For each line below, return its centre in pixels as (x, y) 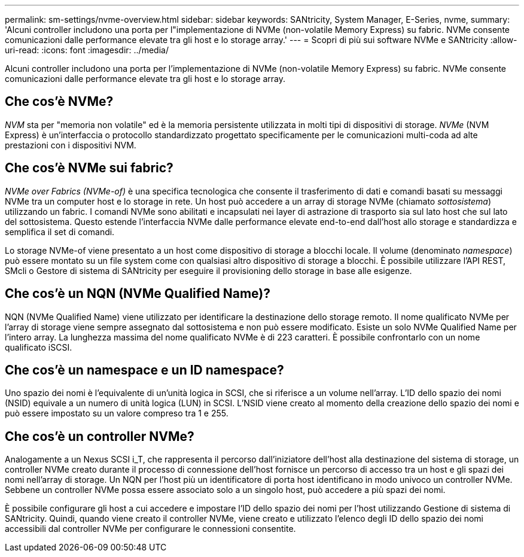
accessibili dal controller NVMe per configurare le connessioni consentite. (150, 529)
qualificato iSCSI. (39, 347)
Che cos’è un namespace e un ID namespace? (144, 370)
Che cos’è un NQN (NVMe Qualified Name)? (138, 294)
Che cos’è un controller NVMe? (100, 436)
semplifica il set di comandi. (60, 232)
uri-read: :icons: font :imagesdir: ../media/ (87, 50)
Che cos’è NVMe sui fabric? (89, 168)
